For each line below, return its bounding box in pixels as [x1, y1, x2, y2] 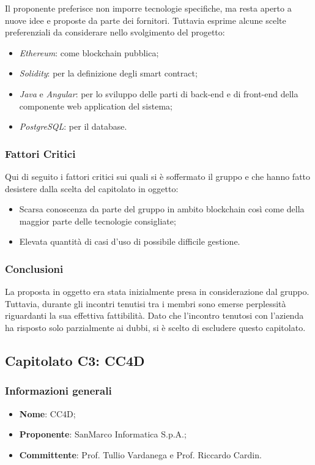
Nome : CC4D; [19, 407, 76, 420]
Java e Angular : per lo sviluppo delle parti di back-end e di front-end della [19, 87, 298, 100]
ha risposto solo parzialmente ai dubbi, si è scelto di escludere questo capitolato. [5, 321, 306, 333]
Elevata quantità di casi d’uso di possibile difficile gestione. [19, 235, 240, 248]
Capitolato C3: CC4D [5, 351, 145, 370]
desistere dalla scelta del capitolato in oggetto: [5, 182, 179, 195]
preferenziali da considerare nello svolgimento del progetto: [5, 26, 225, 39]
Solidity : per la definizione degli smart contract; [19, 67, 198, 80]
